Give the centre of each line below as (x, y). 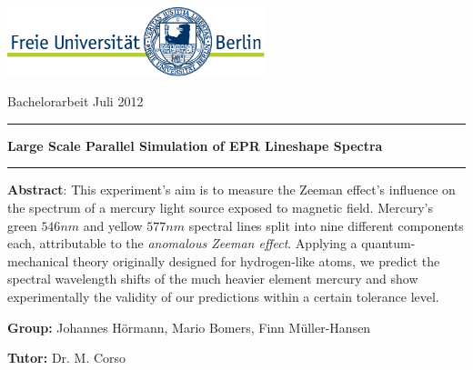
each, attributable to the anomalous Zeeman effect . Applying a (182, 243)
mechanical (38, 260)
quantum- (388, 243)
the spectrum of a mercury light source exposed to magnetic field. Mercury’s (220, 207)
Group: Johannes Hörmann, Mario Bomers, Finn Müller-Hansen (189, 327)
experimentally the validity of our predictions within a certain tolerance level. (223, 296)
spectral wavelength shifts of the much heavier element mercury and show (213, 279)
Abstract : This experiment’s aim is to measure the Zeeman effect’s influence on (231, 190)
